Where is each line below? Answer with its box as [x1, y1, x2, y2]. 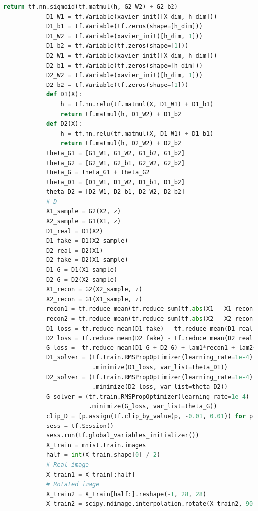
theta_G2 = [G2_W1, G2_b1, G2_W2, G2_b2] [46, 159, 185, 167]
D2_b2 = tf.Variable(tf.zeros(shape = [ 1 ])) [46, 81, 189, 88]
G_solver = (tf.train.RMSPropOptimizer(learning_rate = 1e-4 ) [46, 393, 250, 400]
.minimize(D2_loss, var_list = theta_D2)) [92, 383, 228, 391]
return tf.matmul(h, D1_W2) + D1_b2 [60, 110, 181, 118]
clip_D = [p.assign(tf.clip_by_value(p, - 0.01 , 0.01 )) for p [46, 412, 253, 420]
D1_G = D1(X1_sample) [46, 266, 118, 274]
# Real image [46, 461, 89, 468]
